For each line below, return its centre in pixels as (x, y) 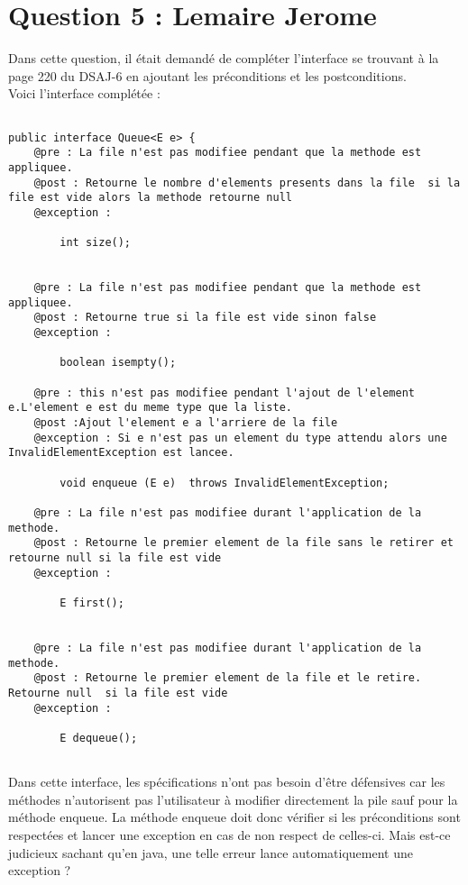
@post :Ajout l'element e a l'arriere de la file (186, 423)
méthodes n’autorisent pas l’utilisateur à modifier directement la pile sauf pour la (233, 799)
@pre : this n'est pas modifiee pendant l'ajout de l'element (225, 392)
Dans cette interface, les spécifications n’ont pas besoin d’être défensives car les (227, 782)
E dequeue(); (99, 738)
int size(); (96, 243)
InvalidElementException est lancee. (121, 453)
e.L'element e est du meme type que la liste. (150, 408)
